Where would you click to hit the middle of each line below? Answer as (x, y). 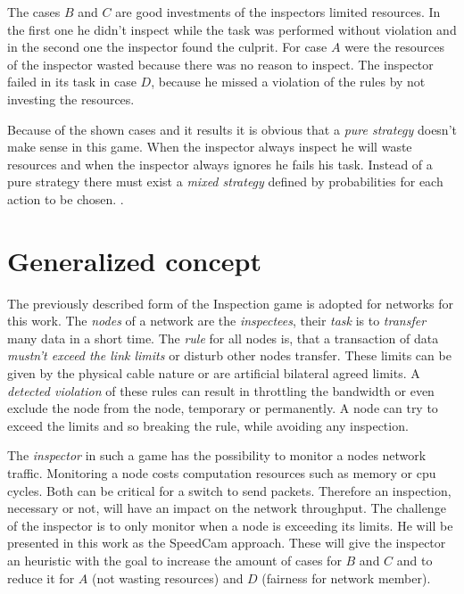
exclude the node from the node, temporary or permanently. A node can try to (223, 408)
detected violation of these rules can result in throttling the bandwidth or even (221, 390)
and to (414, 560)
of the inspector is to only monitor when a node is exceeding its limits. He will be (230, 525)
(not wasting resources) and (167, 577)
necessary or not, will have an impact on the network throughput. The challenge (227, 508)
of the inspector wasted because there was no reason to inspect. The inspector (220, 64)
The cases (34, 12)
